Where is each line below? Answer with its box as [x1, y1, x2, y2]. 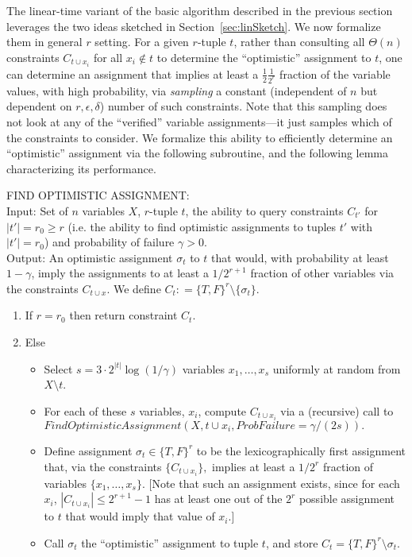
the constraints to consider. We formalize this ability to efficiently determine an [6, 129, 393, 145]
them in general [6, 33, 83, 50]
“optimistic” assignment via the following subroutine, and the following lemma [6, 145, 389, 161]
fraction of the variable [279, 65, 391, 82]
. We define [106, 280, 161, 296]
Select [44, 360, 73, 377]
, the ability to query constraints [185, 202, 344, 219]
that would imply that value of [65, 508, 215, 524]
